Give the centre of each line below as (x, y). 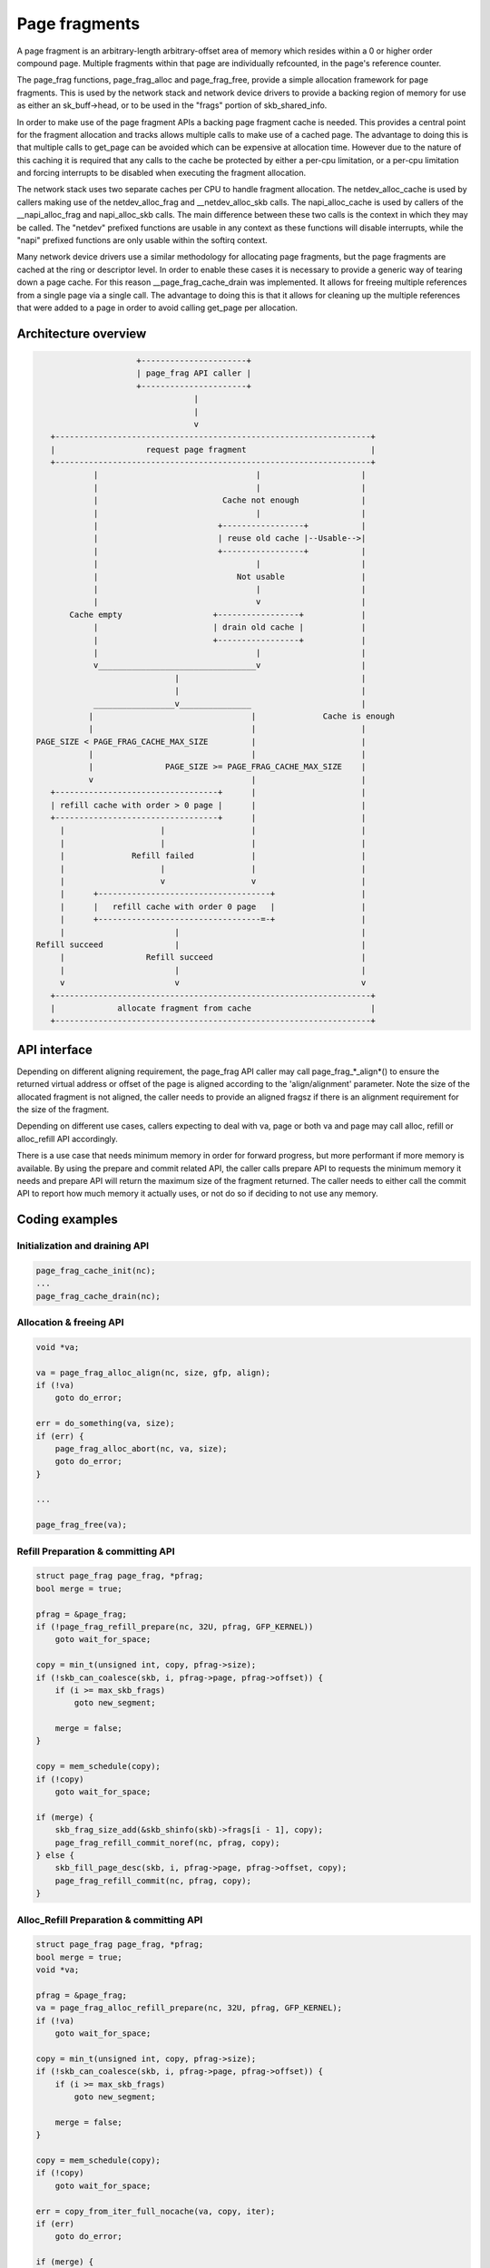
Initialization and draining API (83, 1246)
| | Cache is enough (241, 716)
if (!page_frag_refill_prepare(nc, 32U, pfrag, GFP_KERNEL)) (175, 1627)
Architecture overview (82, 333)
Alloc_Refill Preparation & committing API (110, 1920)
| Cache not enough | (230, 500)
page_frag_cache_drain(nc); (98, 1296)
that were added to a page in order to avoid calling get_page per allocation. (157, 308)
